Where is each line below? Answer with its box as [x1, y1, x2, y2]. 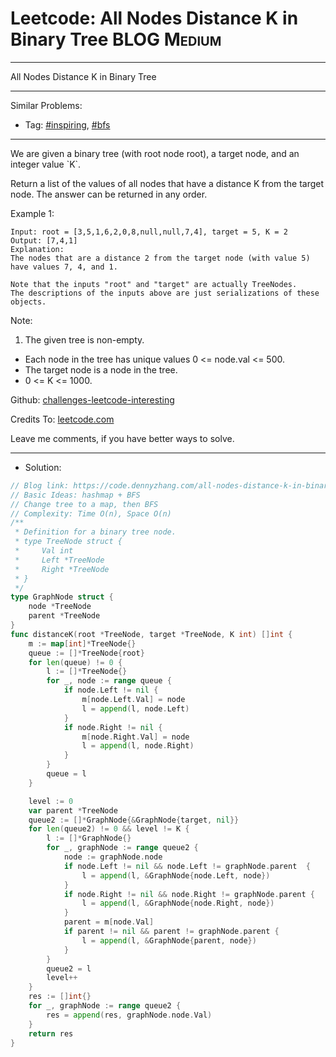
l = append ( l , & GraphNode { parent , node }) [81, 935, 257, 946]
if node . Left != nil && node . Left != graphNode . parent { [63, 861, 311, 871]
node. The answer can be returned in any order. [10, 188, 208, 200]
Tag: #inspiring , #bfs [24, 118, 111, 131]
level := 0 [28, 796, 74, 806]
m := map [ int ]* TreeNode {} [28, 638, 137, 649]
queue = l [46, 769, 87, 779]
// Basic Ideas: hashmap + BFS [10, 490, 141, 500]
